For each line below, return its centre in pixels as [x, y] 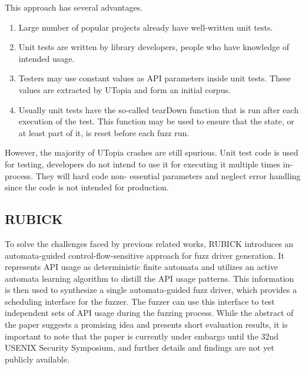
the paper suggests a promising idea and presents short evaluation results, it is [146, 324]
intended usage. [47, 58]
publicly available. [37, 359]
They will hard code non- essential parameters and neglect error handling [168, 175]
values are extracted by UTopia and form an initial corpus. [125, 89]
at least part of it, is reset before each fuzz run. [104, 132]
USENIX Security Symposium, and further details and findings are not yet [140, 347]
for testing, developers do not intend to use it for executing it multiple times [142, 164]
